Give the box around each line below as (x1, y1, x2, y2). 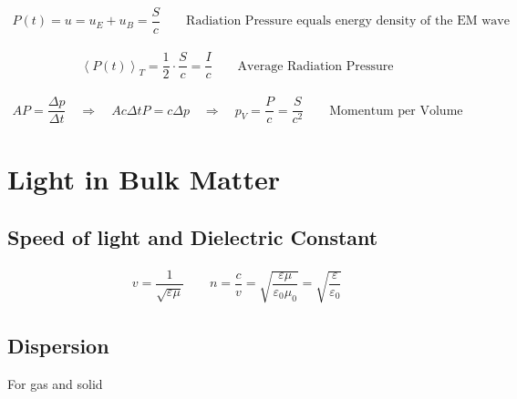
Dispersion (7, 332, 109, 360)
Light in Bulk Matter (7, 160, 280, 198)
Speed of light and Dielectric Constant (7, 223, 378, 251)
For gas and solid (7, 373, 103, 393)
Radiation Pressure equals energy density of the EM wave (186, 15, 510, 28)
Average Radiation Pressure (237, 59, 394, 73)
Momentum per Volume (329, 104, 463, 118)
